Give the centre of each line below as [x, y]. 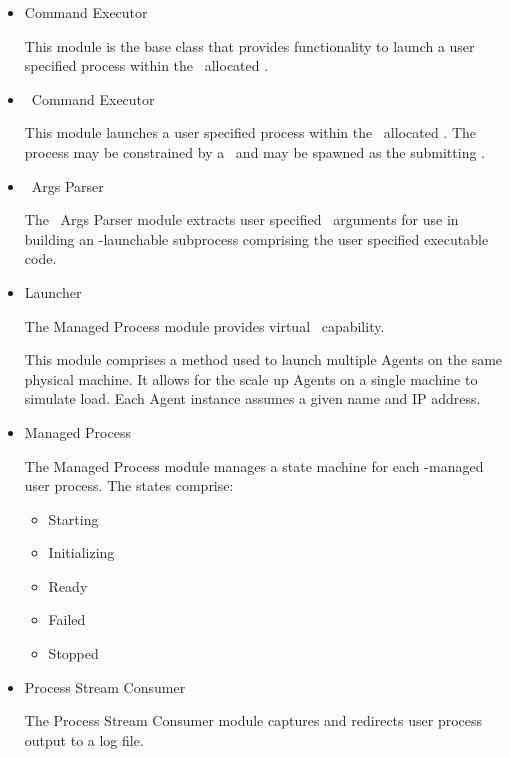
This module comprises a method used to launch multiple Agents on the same [263, 359]
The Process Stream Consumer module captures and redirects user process [253, 720]
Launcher [53, 291]
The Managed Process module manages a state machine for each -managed [254, 465]
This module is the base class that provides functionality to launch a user [249, 45]
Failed [67, 619]
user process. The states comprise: [129, 485]
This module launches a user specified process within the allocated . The [250, 132]
